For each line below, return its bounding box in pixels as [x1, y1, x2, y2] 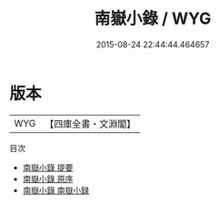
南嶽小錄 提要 [22, 161, 74, 173]
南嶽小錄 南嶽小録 [22, 184, 89, 196]
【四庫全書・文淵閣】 [45, 117, 136, 130]
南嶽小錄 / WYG [94, 8, 212, 29]
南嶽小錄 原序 [22, 173, 74, 184]
